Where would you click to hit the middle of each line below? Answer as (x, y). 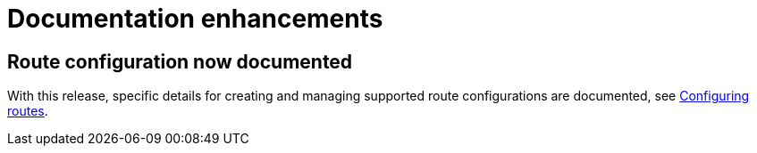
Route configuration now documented (180, 61)
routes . (28, 111)
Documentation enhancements (195, 19)
